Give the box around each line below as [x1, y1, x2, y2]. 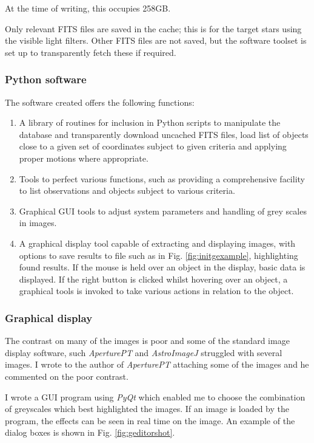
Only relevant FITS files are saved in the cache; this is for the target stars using [5, 22, 302, 35]
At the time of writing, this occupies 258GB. [5, 2, 171, 14]
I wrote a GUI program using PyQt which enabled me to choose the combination [5, 390, 306, 403]
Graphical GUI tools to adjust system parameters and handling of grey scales [19, 204, 307, 217]
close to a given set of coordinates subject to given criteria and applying [19, 140, 287, 153]
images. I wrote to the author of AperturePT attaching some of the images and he [5, 358, 309, 371]
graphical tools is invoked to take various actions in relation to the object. [19, 284, 294, 297]
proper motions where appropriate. [19, 151, 149, 164]
